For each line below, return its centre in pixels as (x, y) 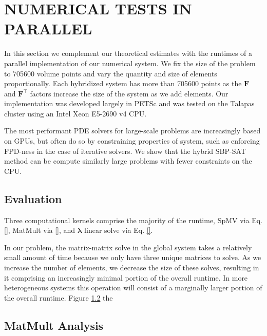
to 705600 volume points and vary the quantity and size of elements (111, 73)
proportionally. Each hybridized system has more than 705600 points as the (123, 83)
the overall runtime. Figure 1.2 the (59, 297)
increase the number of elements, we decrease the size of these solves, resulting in (132, 268)
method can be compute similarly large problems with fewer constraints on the (128, 161)
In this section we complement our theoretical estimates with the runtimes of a (128, 53)
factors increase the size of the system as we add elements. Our (129, 93)
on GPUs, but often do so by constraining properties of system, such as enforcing (132, 141)
